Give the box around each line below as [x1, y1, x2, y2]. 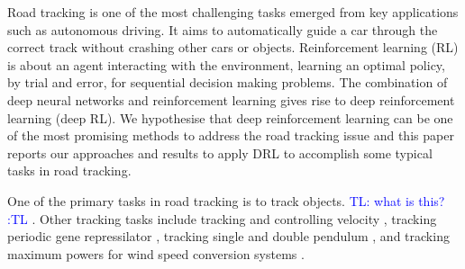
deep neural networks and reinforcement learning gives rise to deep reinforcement [7, 90, 455, 109]
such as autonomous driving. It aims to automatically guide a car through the [7, 20, 438, 39]
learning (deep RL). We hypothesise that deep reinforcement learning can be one [7, 108, 453, 127]
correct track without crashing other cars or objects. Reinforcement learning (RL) [7, 38, 459, 57]
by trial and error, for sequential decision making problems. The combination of [7, 73, 448, 92]
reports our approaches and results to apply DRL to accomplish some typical [7, 143, 433, 162]
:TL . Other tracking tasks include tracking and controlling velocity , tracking [7, 209, 437, 228]
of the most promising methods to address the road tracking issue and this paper [7, 126, 454, 145]
